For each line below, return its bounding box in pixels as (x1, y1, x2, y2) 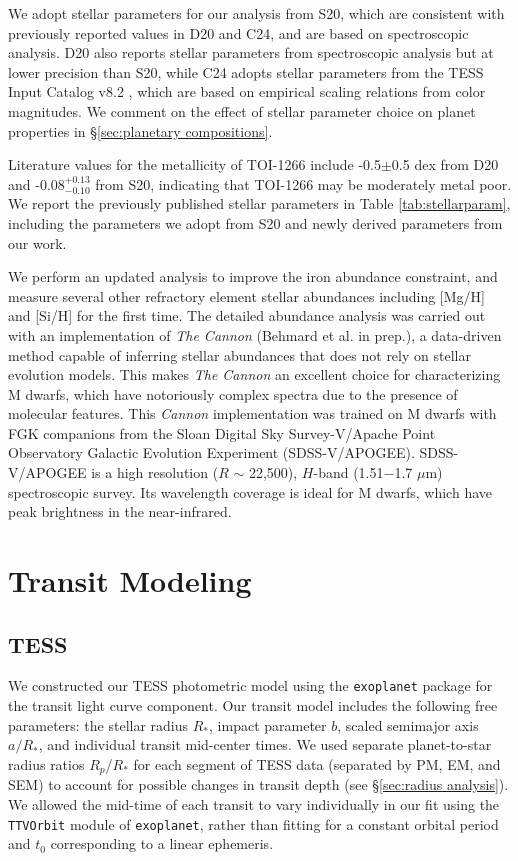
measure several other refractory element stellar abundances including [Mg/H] (8, 285, 485, 306)
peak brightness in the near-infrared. (8, 501, 232, 522)
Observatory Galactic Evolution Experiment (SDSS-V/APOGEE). (8, 442, 415, 463)
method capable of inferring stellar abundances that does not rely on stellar (8, 344, 471, 365)
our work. (8, 232, 67, 253)
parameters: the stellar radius (8, 714, 189, 735)
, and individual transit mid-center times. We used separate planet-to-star (38, 734, 492, 755)
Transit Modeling (8, 560, 252, 601)
